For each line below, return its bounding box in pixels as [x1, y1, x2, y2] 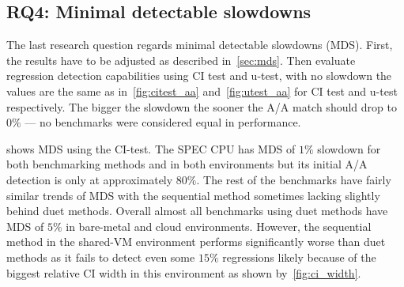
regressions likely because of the [222, 248, 376, 265]
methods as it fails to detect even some [6, 248, 195, 265]
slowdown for [317, 140, 381, 157]
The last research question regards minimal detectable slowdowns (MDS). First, [6, 36, 393, 53]
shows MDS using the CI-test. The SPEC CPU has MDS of [6, 140, 296, 157]
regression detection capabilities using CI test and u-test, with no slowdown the [6, 67, 392, 84]
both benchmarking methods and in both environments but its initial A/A [6, 156, 368, 172]
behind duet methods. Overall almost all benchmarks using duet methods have [6, 202, 388, 219]
